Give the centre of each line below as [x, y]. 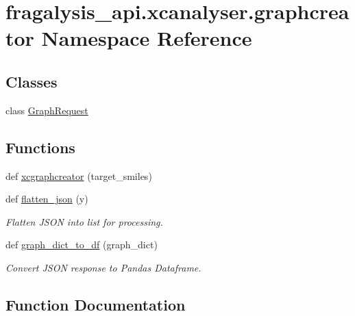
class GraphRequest [47, 110]
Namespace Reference [147, 38]
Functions [40, 147]
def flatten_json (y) [47, 199]
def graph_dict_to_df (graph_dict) [82, 245]
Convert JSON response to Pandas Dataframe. [103, 267]
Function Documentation [96, 304]
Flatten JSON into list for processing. [84, 221]
